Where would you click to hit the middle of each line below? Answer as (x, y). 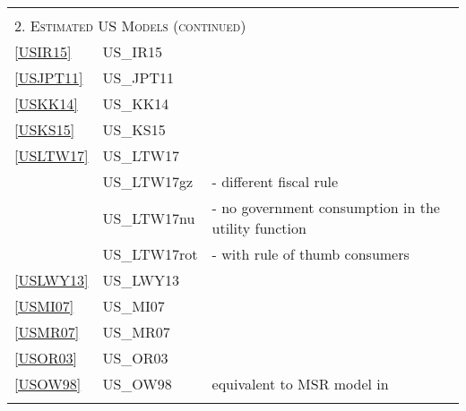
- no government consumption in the (326, 207)
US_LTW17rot (150, 254)
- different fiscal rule (275, 181)
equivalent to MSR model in (300, 384)
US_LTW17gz (148, 181)
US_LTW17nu (149, 218)
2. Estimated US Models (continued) (130, 26)
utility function (259, 228)
